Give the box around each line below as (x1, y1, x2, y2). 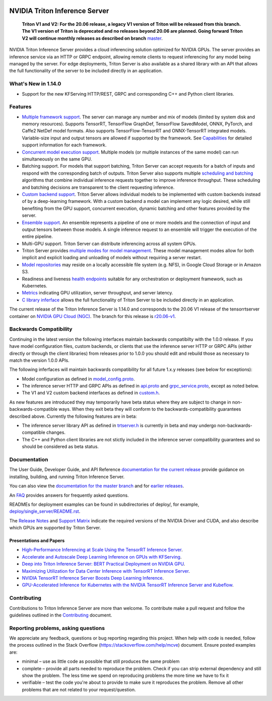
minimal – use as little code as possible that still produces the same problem (22, 658, 180, 664)
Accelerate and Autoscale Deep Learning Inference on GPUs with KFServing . (22, 554, 182, 560)
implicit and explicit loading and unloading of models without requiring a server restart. (22, 255, 202, 261)
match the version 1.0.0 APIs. (9, 357, 70, 363)
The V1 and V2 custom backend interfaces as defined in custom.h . (22, 390, 160, 396)
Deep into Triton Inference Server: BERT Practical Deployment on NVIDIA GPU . (22, 561, 185, 567)
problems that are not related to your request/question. (22, 686, 136, 692)
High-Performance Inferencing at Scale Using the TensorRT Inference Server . (22, 547, 183, 553)
